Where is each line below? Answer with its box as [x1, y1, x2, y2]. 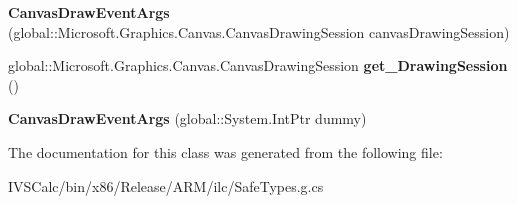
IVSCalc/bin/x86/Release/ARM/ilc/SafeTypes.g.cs [8, 175, 324, 196]
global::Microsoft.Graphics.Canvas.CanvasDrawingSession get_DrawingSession [8, 55, 508, 76]
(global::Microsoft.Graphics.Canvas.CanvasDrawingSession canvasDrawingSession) [8, 21, 510, 42]
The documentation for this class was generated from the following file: [8, 141, 443, 162]
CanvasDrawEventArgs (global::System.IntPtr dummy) [8, 108, 367, 129]
